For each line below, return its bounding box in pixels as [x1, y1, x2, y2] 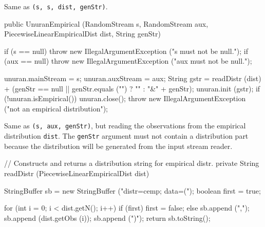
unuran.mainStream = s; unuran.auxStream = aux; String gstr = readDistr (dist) [4, 73, 261, 84]
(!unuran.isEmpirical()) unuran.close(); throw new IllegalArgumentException [4, 93, 246, 104]
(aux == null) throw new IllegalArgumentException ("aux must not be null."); [4, 55, 252, 66]
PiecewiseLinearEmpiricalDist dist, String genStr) [4, 28, 161, 39]
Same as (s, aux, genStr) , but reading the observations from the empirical [4, 120, 246, 131]
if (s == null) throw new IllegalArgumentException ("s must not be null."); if [4, 45, 248, 56]
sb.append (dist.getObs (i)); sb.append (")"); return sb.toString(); [4, 212, 211, 223]
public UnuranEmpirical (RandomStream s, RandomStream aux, [4, 18, 209, 29]
